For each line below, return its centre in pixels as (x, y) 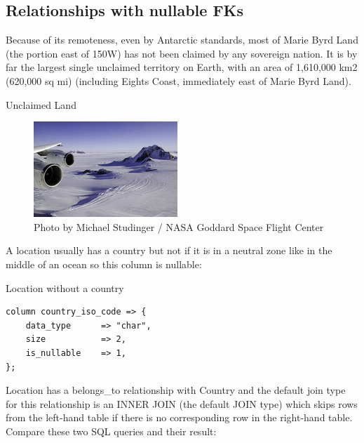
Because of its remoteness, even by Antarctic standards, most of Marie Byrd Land (182, 40)
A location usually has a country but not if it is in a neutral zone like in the (169, 250)
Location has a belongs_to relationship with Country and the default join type (176, 390)
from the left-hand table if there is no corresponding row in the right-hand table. (179, 417)
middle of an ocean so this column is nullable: (104, 264)
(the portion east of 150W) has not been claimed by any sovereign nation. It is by (182, 53)
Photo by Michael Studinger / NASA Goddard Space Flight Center (179, 226)
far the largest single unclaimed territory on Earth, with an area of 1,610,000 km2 (182, 67)
